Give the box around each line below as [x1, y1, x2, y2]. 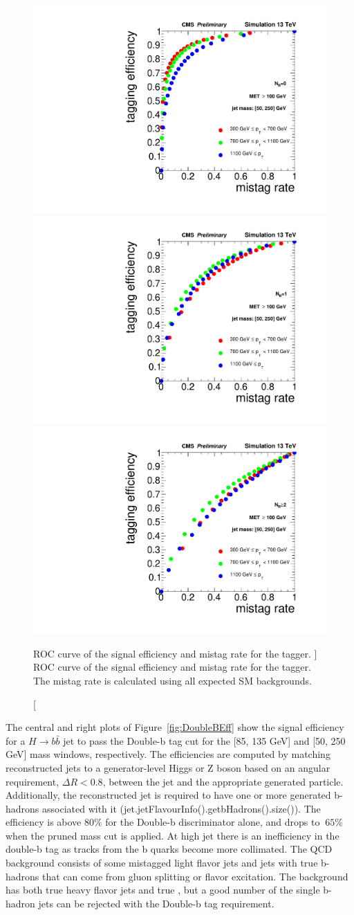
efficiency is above [6, 815, 82, 829]
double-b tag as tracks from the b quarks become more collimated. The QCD [6, 842, 333, 856]
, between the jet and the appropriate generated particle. [102, 774, 344, 788]
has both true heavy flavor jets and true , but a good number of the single [6, 882, 320, 897]
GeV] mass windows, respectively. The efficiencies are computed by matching [6, 747, 330, 761]
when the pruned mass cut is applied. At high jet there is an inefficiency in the [6, 828, 339, 842]
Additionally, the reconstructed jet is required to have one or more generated [6, 788, 331, 802]
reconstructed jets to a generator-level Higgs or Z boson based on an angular [6, 760, 330, 774]
